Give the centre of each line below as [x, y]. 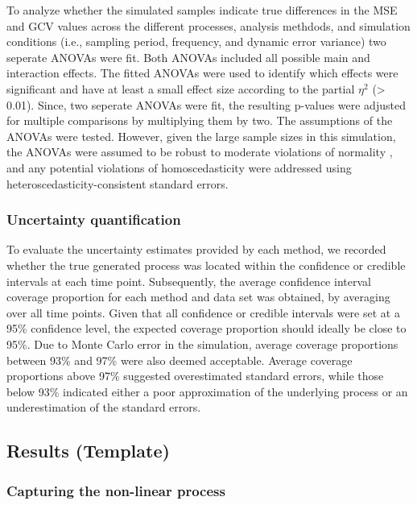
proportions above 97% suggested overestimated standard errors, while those [195, 376]
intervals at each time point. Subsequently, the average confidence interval [189, 281]
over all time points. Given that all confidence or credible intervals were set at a [203, 312]
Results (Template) [88, 451]
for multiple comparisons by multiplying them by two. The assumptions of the [200, 120]
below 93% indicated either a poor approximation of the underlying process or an [207, 391]
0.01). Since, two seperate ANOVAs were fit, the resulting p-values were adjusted [206, 104]
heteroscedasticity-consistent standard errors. [118, 183]
